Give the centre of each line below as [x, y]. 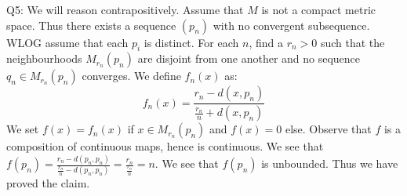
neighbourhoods [44, 58]
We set [23, 129]
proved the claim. [48, 183]
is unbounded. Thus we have [330, 163]
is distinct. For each [191, 42]
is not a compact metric [319, 9]
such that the [352, 42]
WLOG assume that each [67, 42]
